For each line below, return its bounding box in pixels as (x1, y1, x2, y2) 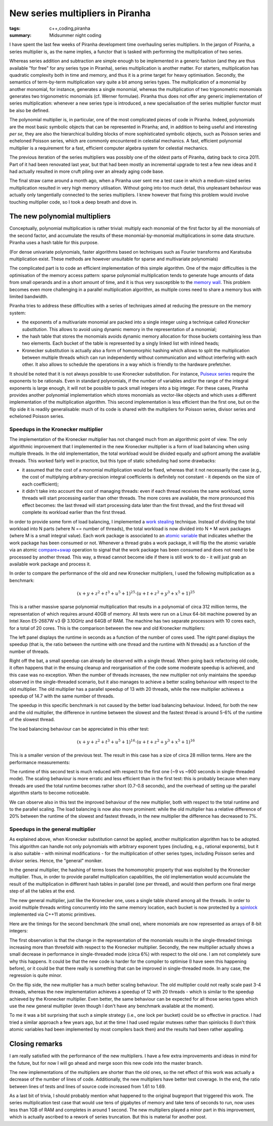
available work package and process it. (9, 561, 91, 567)
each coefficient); (22, 481, 59, 487)
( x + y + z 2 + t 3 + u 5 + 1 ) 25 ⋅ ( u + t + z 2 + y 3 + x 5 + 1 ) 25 (76, 590, 195, 596)
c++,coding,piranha (49, 25, 90, 31)
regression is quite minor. (9, 972, 63, 978)
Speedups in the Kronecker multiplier (9, 426, 103, 433)
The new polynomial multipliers (9, 212, 111, 221)
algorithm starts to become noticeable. (9, 790, 90, 796)
